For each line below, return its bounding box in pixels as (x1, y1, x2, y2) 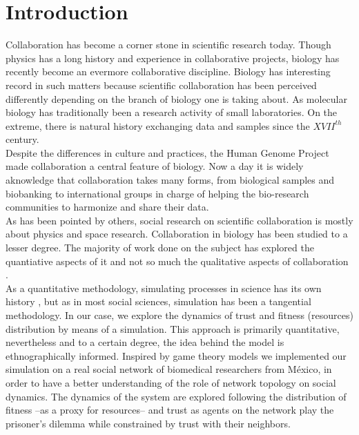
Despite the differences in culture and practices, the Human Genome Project (6, 145, 329, 159)
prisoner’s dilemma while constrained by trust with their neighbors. (6, 416, 291, 430)
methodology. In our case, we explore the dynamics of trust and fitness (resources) (6, 308, 353, 322)
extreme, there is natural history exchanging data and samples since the (6, 118, 310, 133)
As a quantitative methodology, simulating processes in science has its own (6, 280, 322, 295)
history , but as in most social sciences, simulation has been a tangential (6, 294, 311, 309)
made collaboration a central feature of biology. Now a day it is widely (6, 159, 304, 173)
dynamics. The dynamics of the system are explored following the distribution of (6, 389, 347, 403)
